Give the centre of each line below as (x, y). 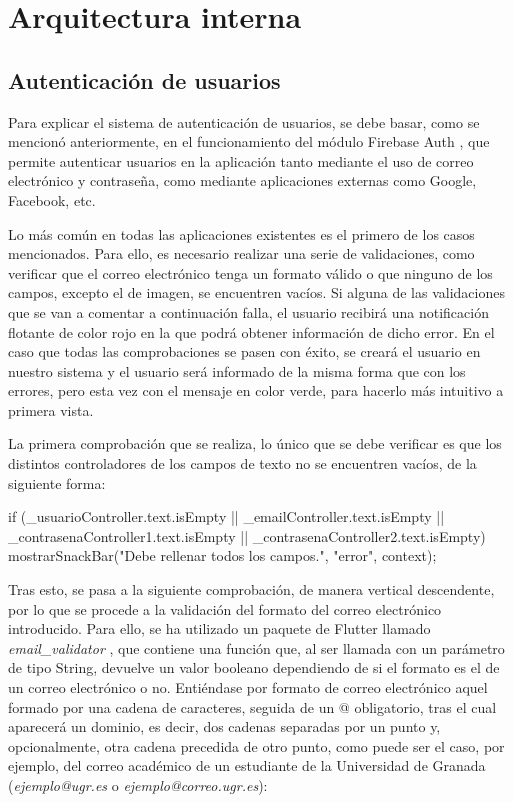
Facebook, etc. (52, 199)
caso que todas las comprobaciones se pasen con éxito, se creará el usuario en (244, 351)
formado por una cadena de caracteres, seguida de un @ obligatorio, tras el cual (252, 706)
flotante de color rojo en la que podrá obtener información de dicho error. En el (251, 331)
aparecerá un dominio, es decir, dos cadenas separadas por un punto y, (224, 726)
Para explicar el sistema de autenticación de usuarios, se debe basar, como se (244, 121)
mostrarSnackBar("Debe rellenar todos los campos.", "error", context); (222, 555)
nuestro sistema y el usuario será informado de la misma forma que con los (237, 370)
